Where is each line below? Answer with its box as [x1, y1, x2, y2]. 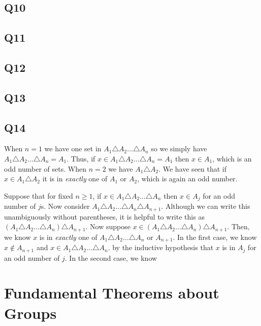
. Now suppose [85, 221, 130, 232]
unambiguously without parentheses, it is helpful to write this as [4, 211, 205, 222]
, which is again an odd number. [137, 173, 238, 184]
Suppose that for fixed [4, 190, 73, 201]
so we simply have [151, 143, 207, 154]
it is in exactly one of [42, 173, 108, 184]
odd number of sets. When [4, 163, 86, 174]
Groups [4, 302, 57, 323]
